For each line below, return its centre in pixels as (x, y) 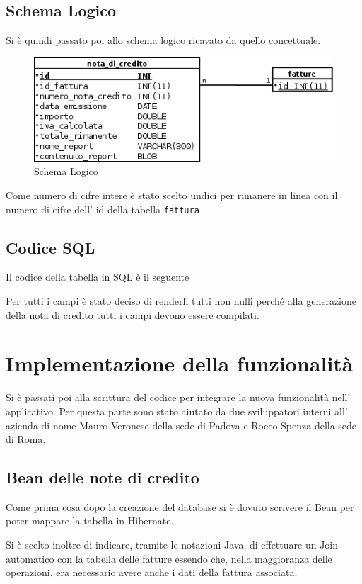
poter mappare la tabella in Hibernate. (90, 521)
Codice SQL (51, 247)
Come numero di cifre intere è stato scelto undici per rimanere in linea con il (172, 195)
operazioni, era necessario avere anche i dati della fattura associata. (152, 572)
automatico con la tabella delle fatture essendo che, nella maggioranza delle (169, 558)
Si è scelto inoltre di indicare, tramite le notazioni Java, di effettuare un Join (172, 545)
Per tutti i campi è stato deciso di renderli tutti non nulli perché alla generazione (181, 301)
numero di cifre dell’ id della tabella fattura (103, 209)
